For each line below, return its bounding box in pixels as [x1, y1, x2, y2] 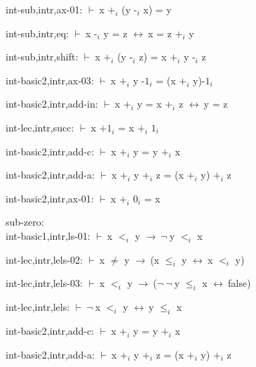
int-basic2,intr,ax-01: [6, 191, 94, 205]
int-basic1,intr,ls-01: [6, 228, 90, 243]
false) [228, 276, 251, 290]
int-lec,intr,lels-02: [6, 252, 83, 266]
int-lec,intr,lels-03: [6, 276, 83, 290]
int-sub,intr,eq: [6, 25, 69, 40]
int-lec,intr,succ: [6, 120, 74, 134]
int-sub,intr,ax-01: [6, 2, 83, 16]
